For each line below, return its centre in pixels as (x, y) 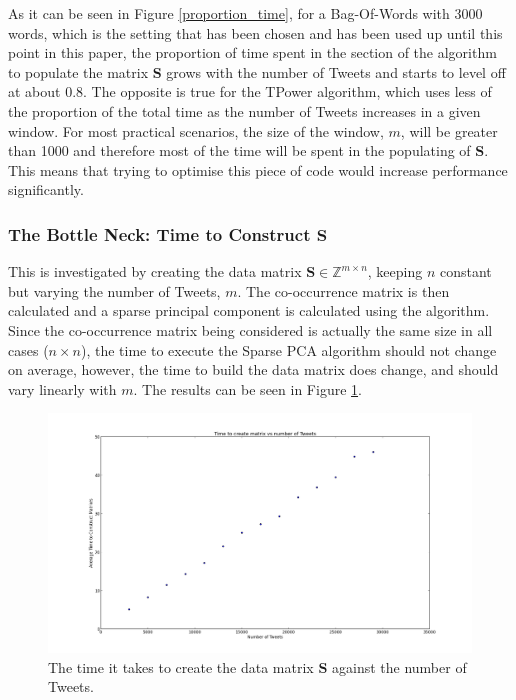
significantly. (46, 189)
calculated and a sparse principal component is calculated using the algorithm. (249, 310)
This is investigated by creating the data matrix (155, 271)
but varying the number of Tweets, (114, 290)
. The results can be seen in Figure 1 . (247, 388)
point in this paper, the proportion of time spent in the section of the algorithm (252, 52)
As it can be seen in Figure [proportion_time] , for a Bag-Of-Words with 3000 (245, 13)
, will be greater (449, 130)
